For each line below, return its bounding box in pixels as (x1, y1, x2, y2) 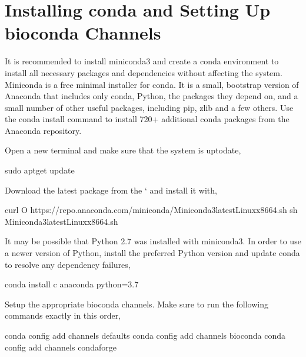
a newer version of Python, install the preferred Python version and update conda (5, 247, 300, 259)
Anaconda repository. (5, 124, 82, 136)
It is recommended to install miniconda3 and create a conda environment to (5, 55, 279, 67)
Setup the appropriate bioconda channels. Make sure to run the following (5, 297, 268, 310)
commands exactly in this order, (5, 309, 121, 322)
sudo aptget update (5, 164, 75, 176)
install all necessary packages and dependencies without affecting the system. (5, 66, 282, 78)
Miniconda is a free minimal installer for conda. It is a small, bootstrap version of (5, 78, 299, 90)
